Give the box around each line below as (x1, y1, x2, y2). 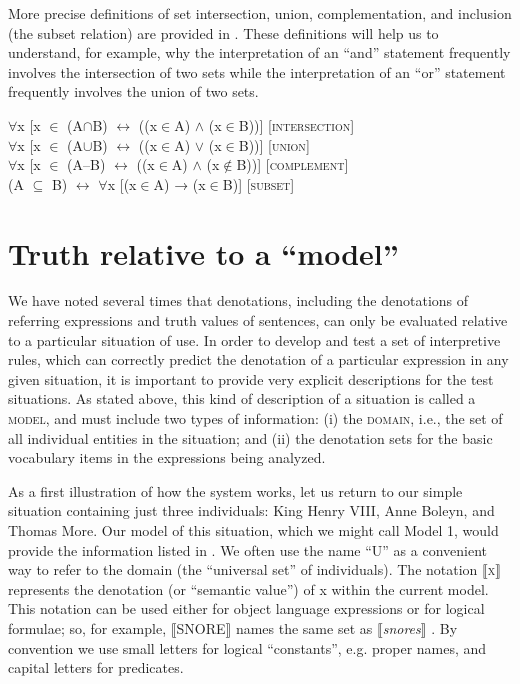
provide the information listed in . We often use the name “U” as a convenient (8, 539, 488, 560)
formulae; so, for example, (8, 617, 167, 638)
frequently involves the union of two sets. (8, 81, 259, 102)
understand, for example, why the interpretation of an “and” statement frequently (8, 42, 511, 63)
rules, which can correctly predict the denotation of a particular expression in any (8, 349, 509, 370)
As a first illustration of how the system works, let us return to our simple (8, 480, 463, 501)
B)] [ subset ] (222, 173, 295, 194)
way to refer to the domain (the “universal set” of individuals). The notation (8, 559, 478, 580)
